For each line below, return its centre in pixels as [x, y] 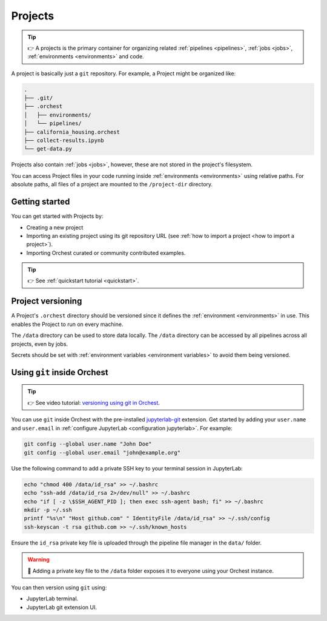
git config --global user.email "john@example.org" [102, 453]
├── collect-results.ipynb [64, 141]
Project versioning [47, 301]
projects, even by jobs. [40, 344]
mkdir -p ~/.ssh [48, 510]
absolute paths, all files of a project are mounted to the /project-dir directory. [112, 185]
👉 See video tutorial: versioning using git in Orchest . [94, 402]
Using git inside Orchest [60, 372]
